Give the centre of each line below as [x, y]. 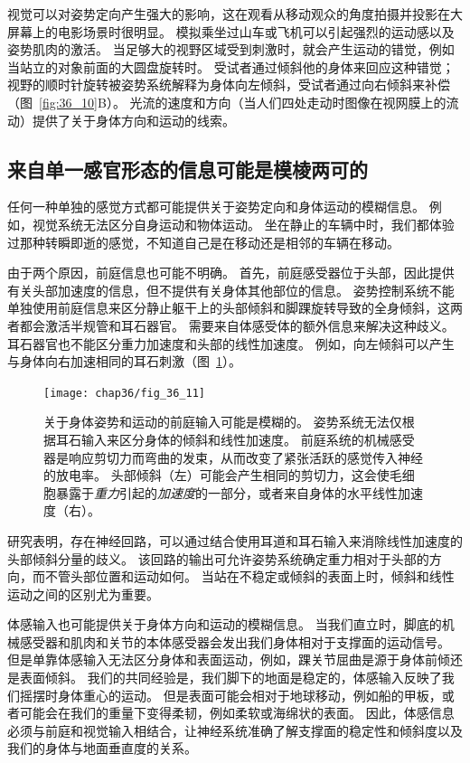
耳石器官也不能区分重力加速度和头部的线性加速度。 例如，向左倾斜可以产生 [231, 343]
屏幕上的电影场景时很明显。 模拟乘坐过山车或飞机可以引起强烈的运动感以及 [231, 31]
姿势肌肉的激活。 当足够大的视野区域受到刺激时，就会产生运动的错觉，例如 [231, 49]
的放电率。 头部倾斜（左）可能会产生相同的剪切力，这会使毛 [223, 475]
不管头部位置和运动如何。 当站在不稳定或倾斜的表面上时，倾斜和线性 [249, 576]
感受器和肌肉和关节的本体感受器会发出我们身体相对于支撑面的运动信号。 [235, 641]
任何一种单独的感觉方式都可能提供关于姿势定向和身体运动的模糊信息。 [216, 207]
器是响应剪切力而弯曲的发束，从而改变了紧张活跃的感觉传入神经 [233, 457]
